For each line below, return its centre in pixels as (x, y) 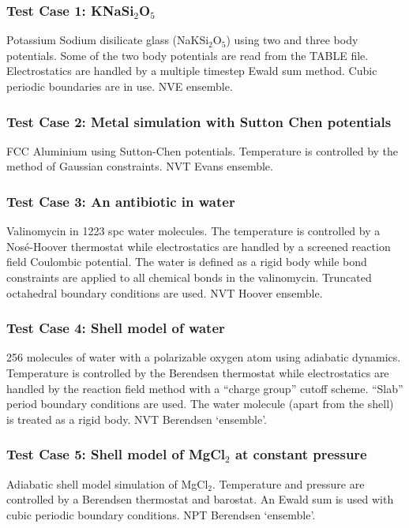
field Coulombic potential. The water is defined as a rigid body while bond (187, 262)
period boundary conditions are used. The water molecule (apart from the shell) (200, 404)
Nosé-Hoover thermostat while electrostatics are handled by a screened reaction (199, 246)
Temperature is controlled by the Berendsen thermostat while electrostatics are (198, 373)
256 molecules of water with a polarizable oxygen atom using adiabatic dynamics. (204, 357)
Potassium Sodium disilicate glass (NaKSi (108, 40)
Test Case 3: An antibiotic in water (121, 201)
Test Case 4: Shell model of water (116, 328)
